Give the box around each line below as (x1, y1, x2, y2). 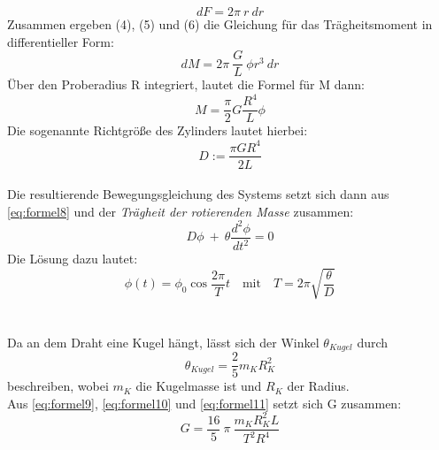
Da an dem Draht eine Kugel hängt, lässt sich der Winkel (7, 332, 320, 351)
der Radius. (287, 377, 350, 395)
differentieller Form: (7, 32, 114, 50)
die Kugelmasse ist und (135, 377, 262, 395)
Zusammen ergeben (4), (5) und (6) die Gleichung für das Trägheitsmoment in (7, 15, 433, 33)
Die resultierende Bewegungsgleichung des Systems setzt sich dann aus (7, 185, 389, 203)
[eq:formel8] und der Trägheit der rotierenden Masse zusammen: (7, 202, 354, 220)
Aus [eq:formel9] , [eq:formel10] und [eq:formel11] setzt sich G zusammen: (7, 393, 402, 412)
